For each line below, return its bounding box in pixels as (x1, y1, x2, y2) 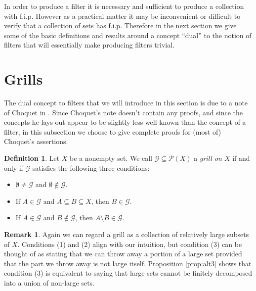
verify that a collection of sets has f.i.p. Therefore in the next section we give (4, 20, 237, 31)
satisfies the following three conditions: (32, 162, 150, 173)
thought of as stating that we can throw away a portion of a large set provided (4, 248, 242, 259)
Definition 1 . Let (4, 153, 60, 163)
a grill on (194, 153, 222, 163)
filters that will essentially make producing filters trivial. (4, 40, 175, 50)
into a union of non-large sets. (4, 278, 94, 288)
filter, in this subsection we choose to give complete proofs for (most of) (4, 126, 221, 137)
